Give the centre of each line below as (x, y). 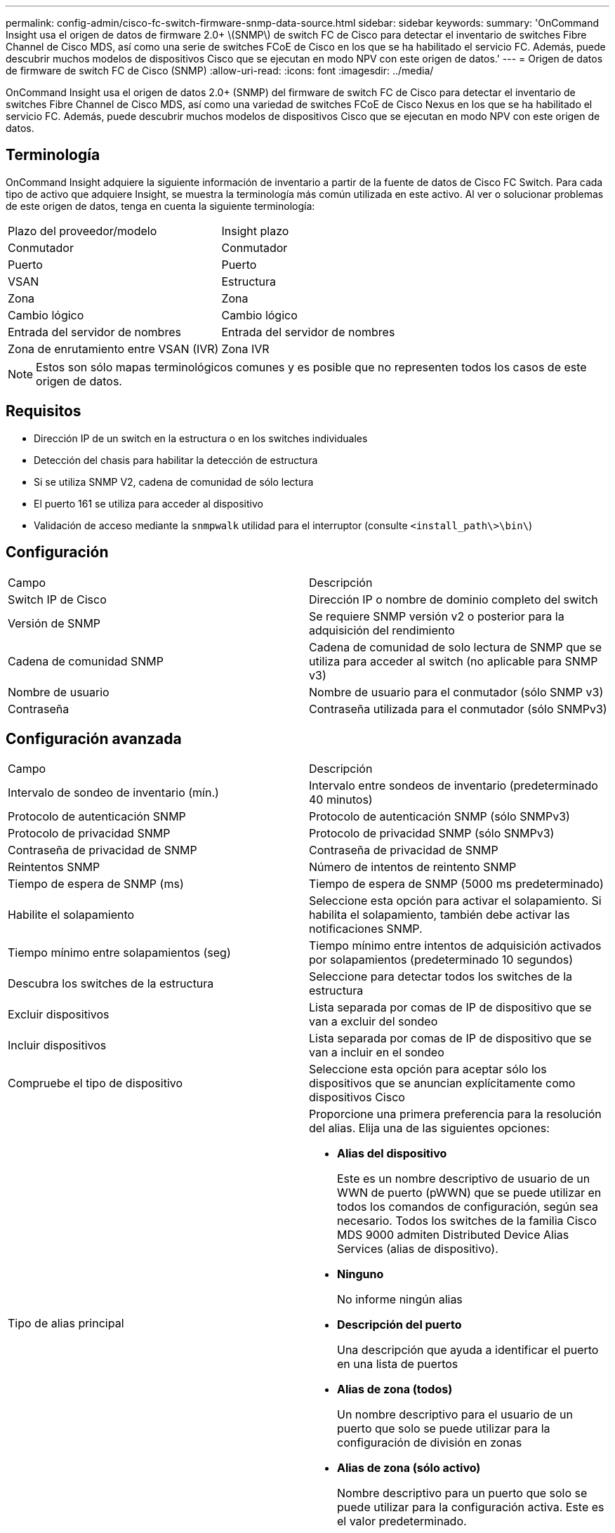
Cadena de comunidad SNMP (86, 661)
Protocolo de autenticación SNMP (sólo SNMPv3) (439, 817)
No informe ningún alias (400, 1300)
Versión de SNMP (54, 623)
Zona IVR (245, 349)
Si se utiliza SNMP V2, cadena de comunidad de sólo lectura (174, 482)
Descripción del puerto (399, 1325)
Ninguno (361, 1274)
